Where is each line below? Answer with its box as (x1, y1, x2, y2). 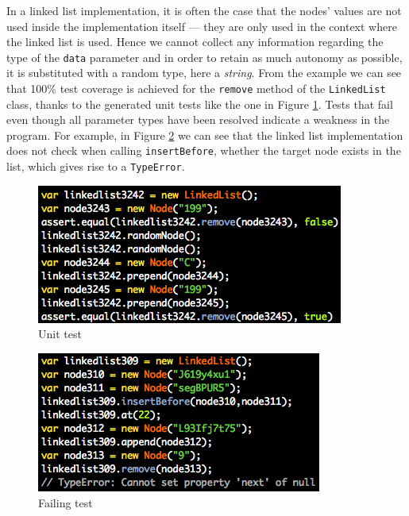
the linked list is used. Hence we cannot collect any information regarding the (6, 33, 384, 50)
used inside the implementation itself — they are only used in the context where (6, 17, 397, 34)
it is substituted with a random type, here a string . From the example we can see (6, 64, 402, 81)
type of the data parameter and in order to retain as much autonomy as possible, (6, 48, 403, 65)
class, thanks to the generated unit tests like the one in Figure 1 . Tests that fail (6, 95, 393, 112)
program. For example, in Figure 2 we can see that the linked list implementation (6, 126, 403, 143)
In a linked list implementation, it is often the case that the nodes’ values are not (6, 2, 402, 18)
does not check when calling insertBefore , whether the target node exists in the (6, 142, 401, 159)
